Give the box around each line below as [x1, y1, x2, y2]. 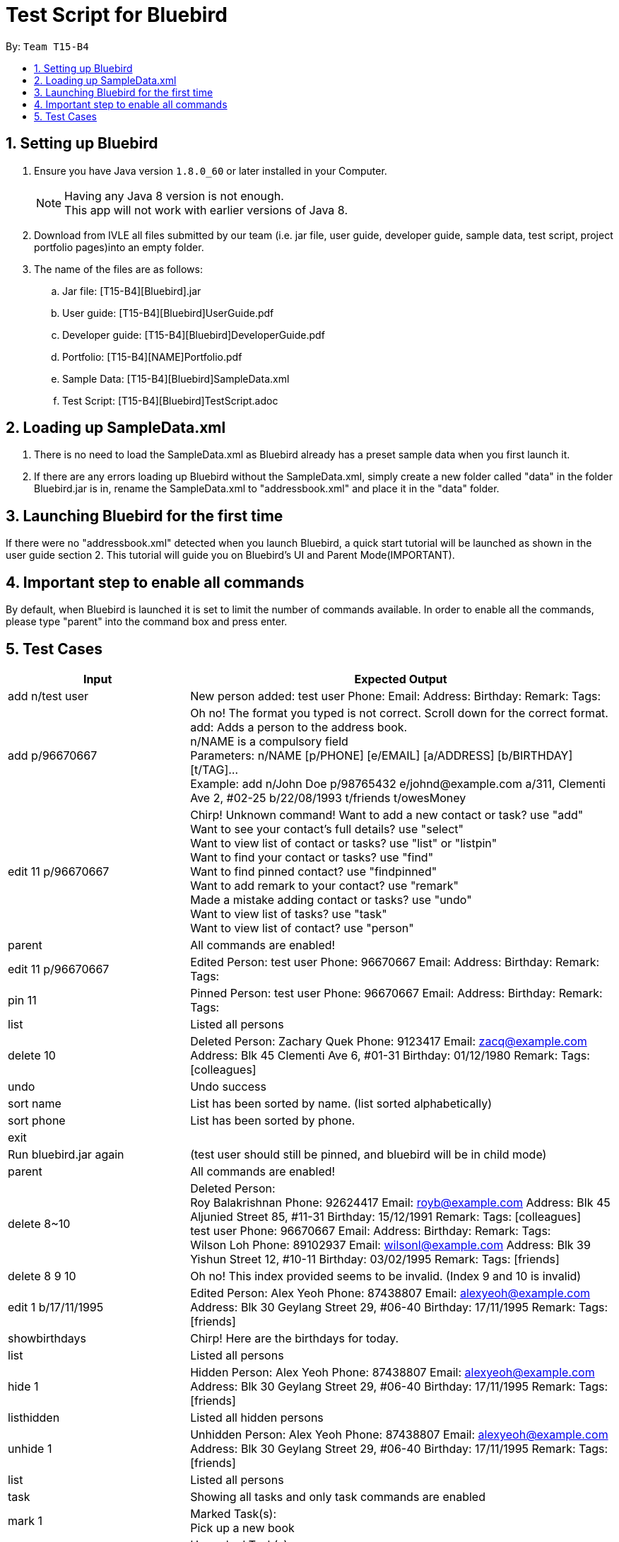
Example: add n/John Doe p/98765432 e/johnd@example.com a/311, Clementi [190, 776, 606, 791]
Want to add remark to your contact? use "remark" [190, 878, 459, 893]
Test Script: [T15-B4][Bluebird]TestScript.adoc [62, 394, 278, 407]
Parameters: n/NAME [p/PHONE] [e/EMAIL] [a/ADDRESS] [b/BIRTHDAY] [190, 748, 573, 763]
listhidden [8, 1410, 60, 1425]
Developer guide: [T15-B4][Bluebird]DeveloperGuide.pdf [62, 328, 325, 341]
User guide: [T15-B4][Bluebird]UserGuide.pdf [62, 306, 274, 319]
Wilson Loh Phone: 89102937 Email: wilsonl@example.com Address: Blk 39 [190, 1237, 591, 1252]
